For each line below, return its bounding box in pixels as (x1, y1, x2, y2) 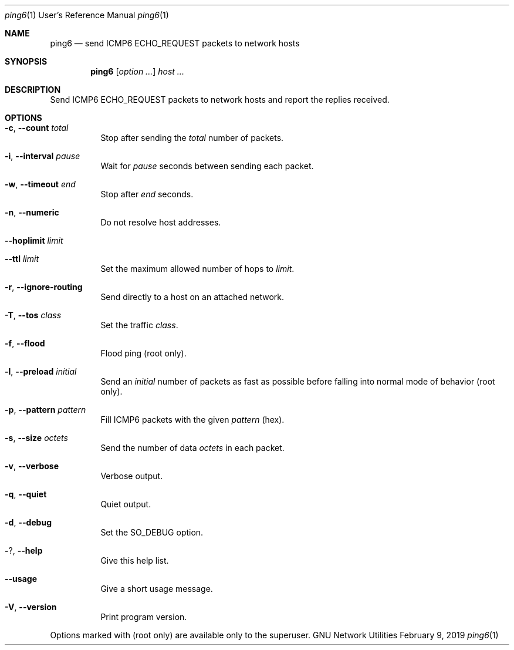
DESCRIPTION (5, 85, 61, 95)
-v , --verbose (5, 461, 59, 471)
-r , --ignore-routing (5, 282, 83, 292)
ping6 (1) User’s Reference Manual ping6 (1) (5, 10, 169, 20)
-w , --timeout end (5, 179, 76, 189)
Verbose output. (100, 471, 163, 481)
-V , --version (5, 602, 57, 612)
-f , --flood (5, 338, 45, 348)
